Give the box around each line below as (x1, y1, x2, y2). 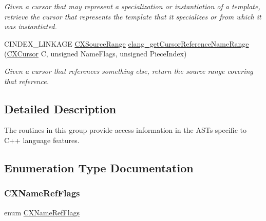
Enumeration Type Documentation (4, 159, 194, 175)
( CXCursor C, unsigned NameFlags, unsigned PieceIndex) (4, 48, 187, 59)
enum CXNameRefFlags (4, 207, 80, 217)
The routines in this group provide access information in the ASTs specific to (4, 125, 246, 135)
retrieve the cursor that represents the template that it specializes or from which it (4, 11, 261, 22)
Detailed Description (4, 101, 117, 116)
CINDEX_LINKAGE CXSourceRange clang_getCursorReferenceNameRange (4, 38, 249, 49)
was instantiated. (4, 21, 57, 32)
